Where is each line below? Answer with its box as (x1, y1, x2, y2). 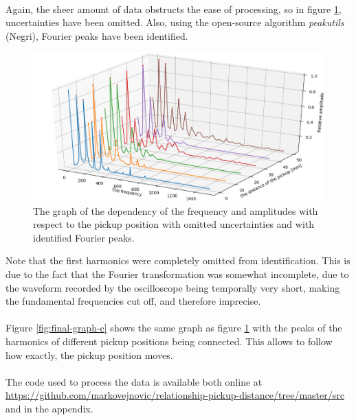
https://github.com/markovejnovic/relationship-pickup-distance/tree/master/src (5, 388, 344, 402)
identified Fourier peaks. (33, 230, 135, 244)
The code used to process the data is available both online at (5, 374, 263, 388)
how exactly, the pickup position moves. (5, 347, 173, 362)
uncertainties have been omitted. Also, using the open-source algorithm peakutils (5, 15, 344, 30)
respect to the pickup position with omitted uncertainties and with (33, 217, 315, 231)
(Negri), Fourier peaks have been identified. (5, 28, 188, 43)
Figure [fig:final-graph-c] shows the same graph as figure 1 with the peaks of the (5, 320, 342, 335)
